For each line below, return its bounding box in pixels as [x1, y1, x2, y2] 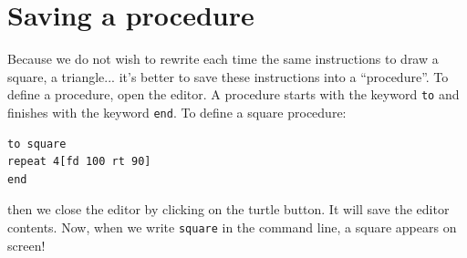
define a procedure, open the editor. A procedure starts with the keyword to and [7, 85, 460, 104]
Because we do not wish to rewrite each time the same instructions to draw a [7, 49, 439, 68]
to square [7, 137, 67, 150]
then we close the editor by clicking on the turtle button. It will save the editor [7, 200, 450, 219]
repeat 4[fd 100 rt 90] [7, 155, 151, 169]
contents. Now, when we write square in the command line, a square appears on [7, 218, 457, 236]
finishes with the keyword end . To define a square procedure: [7, 102, 347, 121]
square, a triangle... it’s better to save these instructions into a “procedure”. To [7, 67, 449, 86]
